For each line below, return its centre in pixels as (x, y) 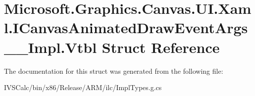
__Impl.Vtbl (51, 47)
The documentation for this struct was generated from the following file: (114, 71)
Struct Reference (161, 47)
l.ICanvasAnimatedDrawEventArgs (126, 27)
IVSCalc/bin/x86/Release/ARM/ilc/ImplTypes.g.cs (83, 87)
